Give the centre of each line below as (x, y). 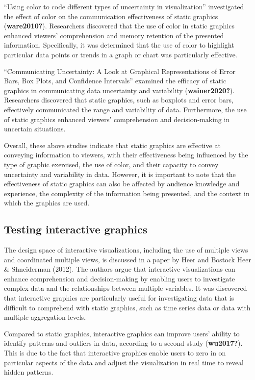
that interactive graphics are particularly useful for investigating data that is (119, 298)
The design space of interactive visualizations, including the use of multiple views (126, 250)
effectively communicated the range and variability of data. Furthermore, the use (125, 109)
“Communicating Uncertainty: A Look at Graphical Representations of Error (120, 71)
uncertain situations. (35, 129)
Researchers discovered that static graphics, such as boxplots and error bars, (119, 100)
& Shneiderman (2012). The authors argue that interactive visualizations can (120, 269)
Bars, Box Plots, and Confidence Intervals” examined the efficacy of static (115, 81)
